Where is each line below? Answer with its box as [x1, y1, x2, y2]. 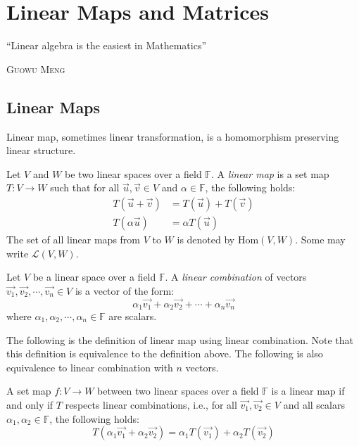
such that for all [50, 180, 120, 195]
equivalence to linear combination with [6, 359, 173, 374]
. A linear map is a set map [210, 166, 329, 181]
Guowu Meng [6, 61, 65, 76]
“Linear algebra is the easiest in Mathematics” [6, 38, 207, 53]
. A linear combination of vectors [165, 269, 307, 284]
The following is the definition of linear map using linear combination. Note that [6, 332, 353, 347]
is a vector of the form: [75, 283, 175, 298]
